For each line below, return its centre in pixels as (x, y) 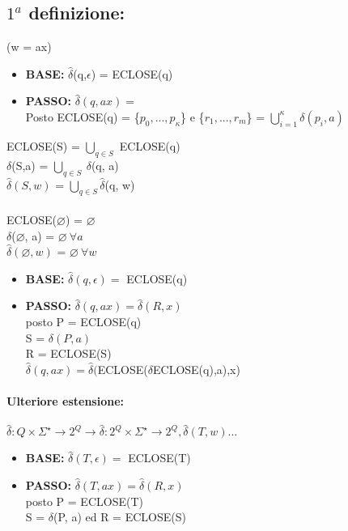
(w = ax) (29, 47)
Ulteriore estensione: (65, 400)
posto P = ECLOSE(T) (84, 501)
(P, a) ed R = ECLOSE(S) (120, 517)
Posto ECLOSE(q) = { (83, 116)
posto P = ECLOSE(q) (83, 321)
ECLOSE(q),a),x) (197, 369)
